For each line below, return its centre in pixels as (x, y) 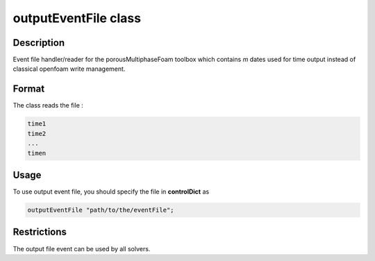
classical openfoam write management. (69, 69)
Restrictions (40, 232)
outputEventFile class (77, 18)
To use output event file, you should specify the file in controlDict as (111, 192)
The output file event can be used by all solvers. (82, 249)
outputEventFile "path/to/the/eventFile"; (101, 210)
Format (29, 89)
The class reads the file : (48, 106)
